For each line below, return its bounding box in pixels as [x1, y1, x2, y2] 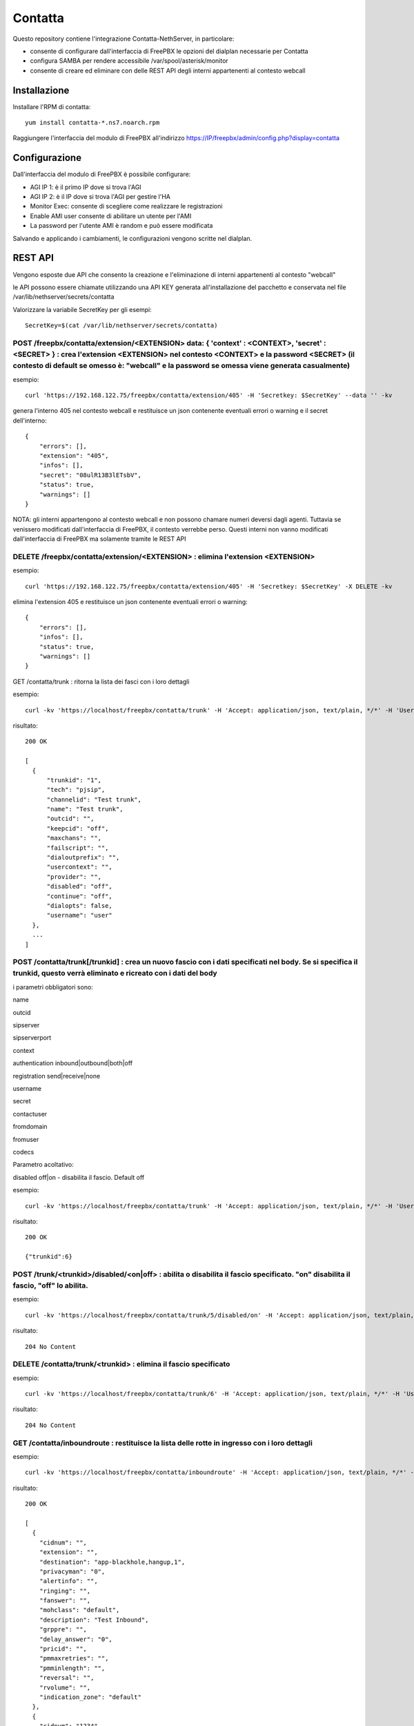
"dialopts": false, [46, 902, 113, 909]
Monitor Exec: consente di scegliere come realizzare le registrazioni [30, 202, 223, 211]
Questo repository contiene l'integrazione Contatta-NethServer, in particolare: [12, 35, 235, 43]
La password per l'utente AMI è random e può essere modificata [30, 222, 213, 230]
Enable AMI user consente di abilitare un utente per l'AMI [30, 211, 192, 220]
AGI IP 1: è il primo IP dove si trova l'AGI [30, 183, 141, 191]
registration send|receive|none [12, 1072, 101, 1080]
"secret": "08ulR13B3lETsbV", [39, 471, 141, 479]
